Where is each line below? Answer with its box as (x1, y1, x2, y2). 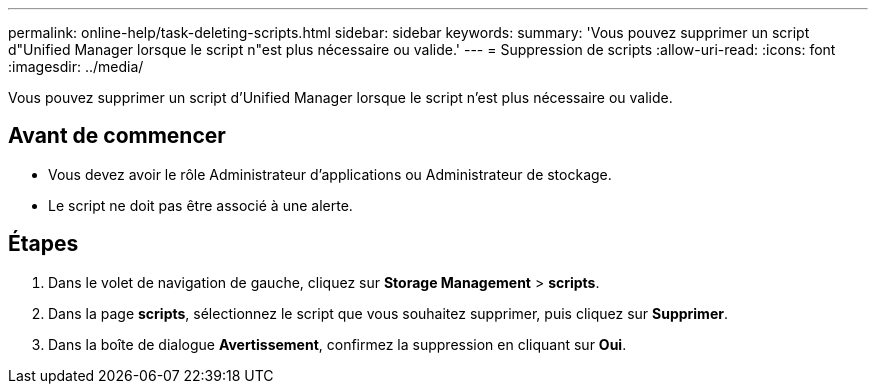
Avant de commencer (8, 123, 226, 149)
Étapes (8, 231, 79, 257)
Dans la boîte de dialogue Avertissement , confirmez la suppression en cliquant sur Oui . (48, 335, 627, 353)
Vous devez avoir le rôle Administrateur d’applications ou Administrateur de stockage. (48, 165, 612, 183)
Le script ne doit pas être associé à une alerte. (48, 196, 353, 214)
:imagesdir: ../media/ (8, 58, 144, 75)
